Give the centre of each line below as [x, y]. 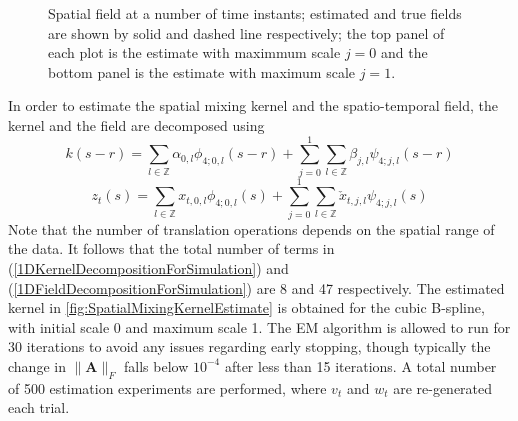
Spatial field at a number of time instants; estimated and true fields [255, 13]
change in [37, 365]
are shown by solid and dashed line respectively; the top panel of [246, 32]
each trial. [39, 407]
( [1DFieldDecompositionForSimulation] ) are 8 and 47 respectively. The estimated [256, 287]
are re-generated [443, 387]
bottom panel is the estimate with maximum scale [202, 71]
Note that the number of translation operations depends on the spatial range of [251, 228]
